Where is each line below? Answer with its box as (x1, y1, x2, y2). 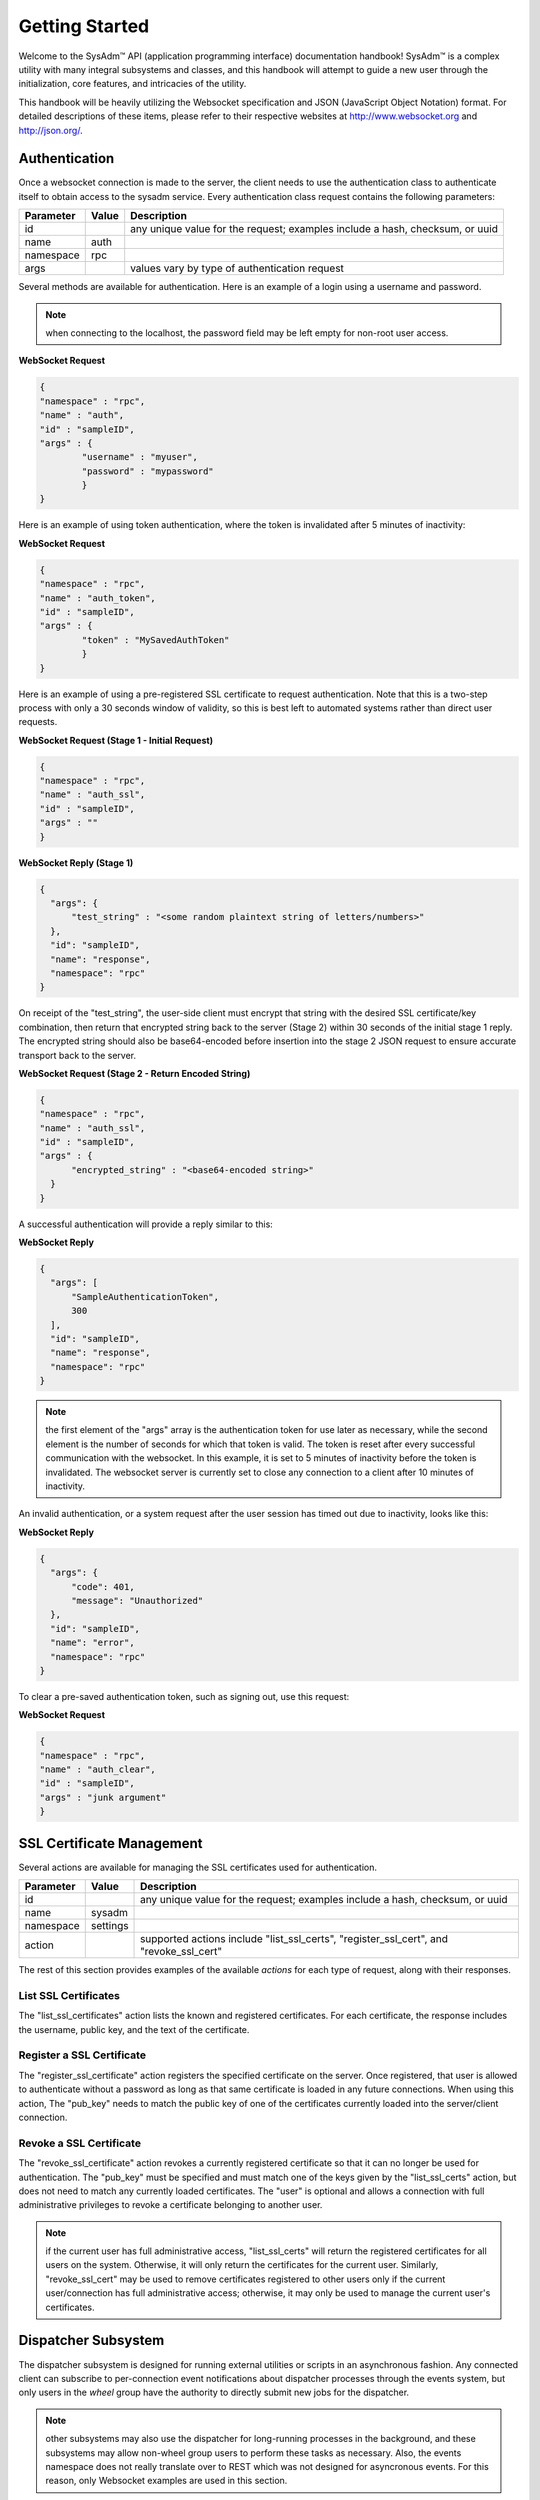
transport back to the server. (18, 1049, 137, 1061)
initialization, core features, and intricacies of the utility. (18, 78, 247, 90)
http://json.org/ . (18, 124, 84, 136)
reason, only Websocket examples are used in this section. (45, 2475, 288, 2487)
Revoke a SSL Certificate (18, 2136, 142, 2150)
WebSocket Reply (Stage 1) (18, 856, 134, 869)
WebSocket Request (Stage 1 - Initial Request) (18, 734, 214, 746)
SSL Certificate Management (18, 1835, 203, 1852)
